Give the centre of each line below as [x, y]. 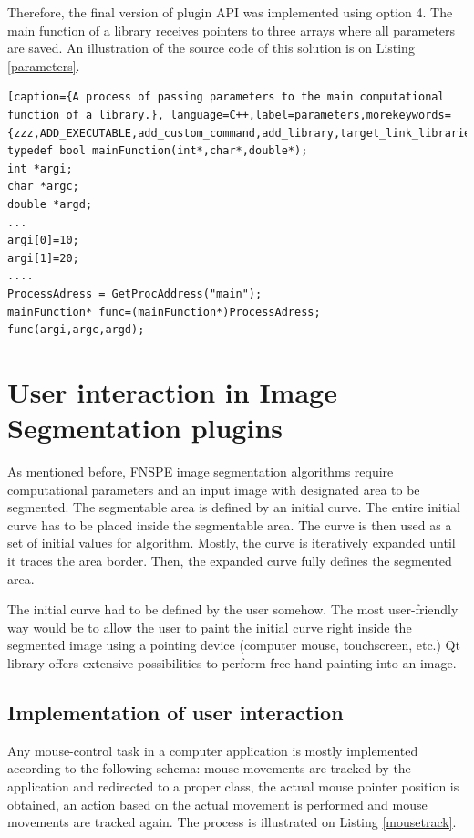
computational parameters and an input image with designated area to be [214, 489]
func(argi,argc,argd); [76, 330]
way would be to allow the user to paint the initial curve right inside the [210, 627]
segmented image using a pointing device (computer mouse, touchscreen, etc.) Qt [234, 645]
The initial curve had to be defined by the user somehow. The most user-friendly [233, 609]
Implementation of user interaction [175, 712]
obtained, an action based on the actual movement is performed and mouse [217, 804]
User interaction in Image [172, 391]
